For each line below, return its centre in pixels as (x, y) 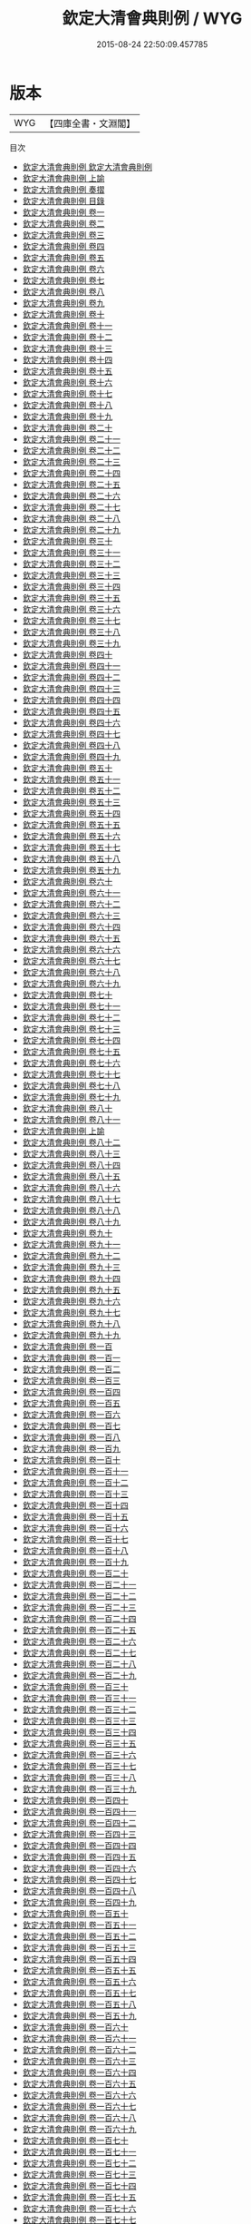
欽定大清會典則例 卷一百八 (71, 1437)
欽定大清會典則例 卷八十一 (71, 1119)
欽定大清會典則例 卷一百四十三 (79, 1834)
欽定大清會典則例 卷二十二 (71, 450)
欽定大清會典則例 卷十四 (68, 359)
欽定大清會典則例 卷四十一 (71, 666)
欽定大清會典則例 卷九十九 (71, 1335)
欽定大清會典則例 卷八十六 (71, 1187)
